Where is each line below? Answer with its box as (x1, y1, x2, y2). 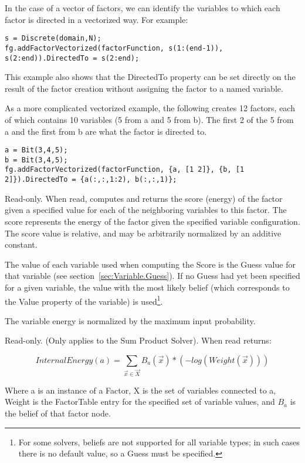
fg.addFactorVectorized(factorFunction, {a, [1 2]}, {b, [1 (5, 165, 245, 174)
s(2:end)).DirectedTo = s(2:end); (5, 54, 140, 62)
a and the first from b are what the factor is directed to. (5, 125, 207, 137)
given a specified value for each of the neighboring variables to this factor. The (5, 204, 287, 216)
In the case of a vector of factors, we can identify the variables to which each (5, 2, 280, 14)
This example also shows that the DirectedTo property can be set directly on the (5, 71, 296, 83)
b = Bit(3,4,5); (5, 155, 68, 164)
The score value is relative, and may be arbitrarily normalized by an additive (5, 226, 282, 239)
